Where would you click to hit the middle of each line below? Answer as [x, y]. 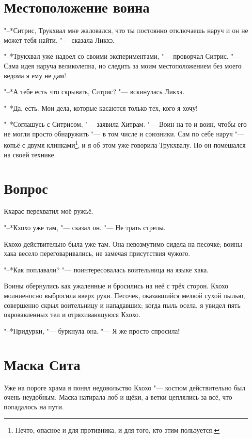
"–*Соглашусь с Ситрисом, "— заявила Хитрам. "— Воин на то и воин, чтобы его [126, 124]
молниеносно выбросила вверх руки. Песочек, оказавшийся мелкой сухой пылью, [125, 295]
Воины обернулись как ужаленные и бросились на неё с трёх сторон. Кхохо [116, 286]
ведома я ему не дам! [35, 75]
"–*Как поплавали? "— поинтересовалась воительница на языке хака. [106, 269]
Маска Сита [42, 364]
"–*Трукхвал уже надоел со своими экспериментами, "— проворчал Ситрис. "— [122, 56]
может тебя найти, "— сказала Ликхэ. [59, 40]
